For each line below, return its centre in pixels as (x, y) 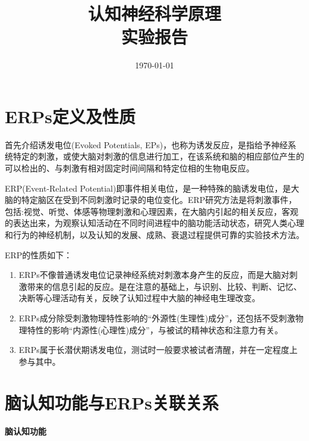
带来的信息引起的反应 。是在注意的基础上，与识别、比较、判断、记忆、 (164, 286)
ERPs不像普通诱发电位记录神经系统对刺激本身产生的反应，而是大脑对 (154, 275)
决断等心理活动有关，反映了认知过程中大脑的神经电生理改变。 (139, 298)
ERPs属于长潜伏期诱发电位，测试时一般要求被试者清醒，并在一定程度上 (158, 350)
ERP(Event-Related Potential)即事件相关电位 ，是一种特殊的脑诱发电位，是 (148, 188)
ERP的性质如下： (39, 254)
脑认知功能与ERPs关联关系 (112, 402)
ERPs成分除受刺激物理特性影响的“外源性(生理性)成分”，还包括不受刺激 (157, 318)
